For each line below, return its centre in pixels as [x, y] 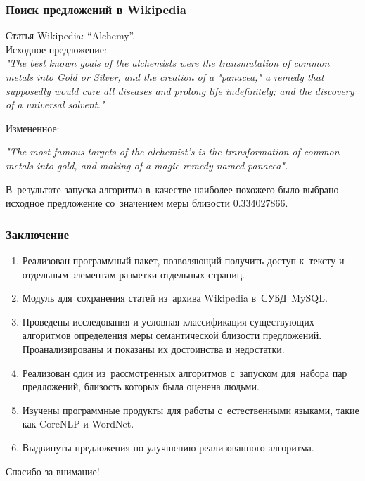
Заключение [37, 234]
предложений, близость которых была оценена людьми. [141, 386]
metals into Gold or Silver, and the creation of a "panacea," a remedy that [165, 77]
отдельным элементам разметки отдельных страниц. [134, 274]
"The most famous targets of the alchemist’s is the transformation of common [173, 152]
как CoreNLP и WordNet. [78, 424]
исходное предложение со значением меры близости [118, 203]
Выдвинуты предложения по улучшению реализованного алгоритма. [168, 447]
